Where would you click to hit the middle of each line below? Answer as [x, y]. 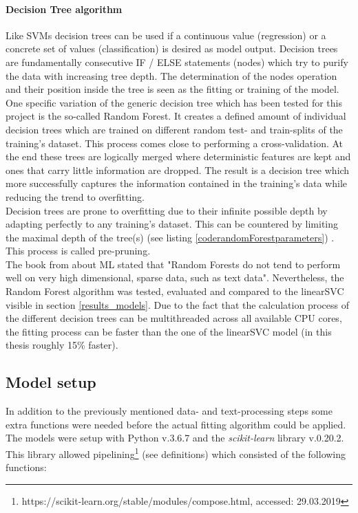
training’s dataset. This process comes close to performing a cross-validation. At [175, 143]
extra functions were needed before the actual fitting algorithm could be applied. [176, 424]
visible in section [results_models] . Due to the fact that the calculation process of [177, 304]
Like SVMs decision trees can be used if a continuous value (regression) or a [166, 35]
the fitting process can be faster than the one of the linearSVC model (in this [169, 331]
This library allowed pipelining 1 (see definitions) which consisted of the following [176, 453]
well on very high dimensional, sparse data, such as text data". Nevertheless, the [175, 277]
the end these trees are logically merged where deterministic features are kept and [178, 156]
